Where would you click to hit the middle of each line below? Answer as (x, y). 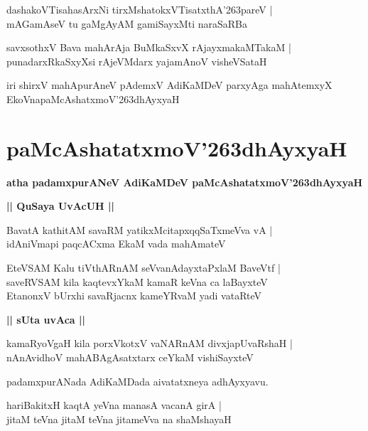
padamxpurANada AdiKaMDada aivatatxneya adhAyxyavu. (137, 381)
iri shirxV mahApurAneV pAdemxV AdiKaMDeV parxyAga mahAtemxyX (169, 85)
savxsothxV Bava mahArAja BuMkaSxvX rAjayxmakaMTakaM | (149, 47)
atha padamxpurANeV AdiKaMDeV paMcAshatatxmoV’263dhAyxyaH (185, 182)
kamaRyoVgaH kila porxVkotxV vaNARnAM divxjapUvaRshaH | (150, 343)
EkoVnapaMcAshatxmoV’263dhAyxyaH (93, 99)
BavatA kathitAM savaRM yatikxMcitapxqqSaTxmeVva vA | (140, 229)
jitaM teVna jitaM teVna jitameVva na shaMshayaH (119, 419)
